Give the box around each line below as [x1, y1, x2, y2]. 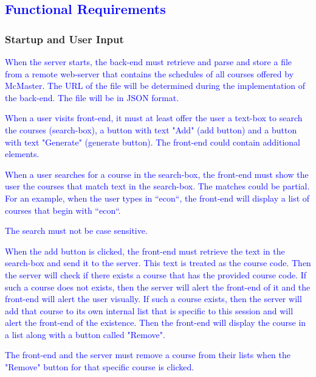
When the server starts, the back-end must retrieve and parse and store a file [5, 55, 292, 68]
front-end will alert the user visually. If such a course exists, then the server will [5, 292, 302, 305]
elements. [5, 147, 39, 160]
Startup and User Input [5, 31, 124, 46]
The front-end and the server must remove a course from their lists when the [5, 348, 290, 361]
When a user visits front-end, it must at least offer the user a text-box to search [5, 111, 303, 124]
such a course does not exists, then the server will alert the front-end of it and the [5, 280, 311, 293]
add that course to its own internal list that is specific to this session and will [5, 304, 294, 317]
